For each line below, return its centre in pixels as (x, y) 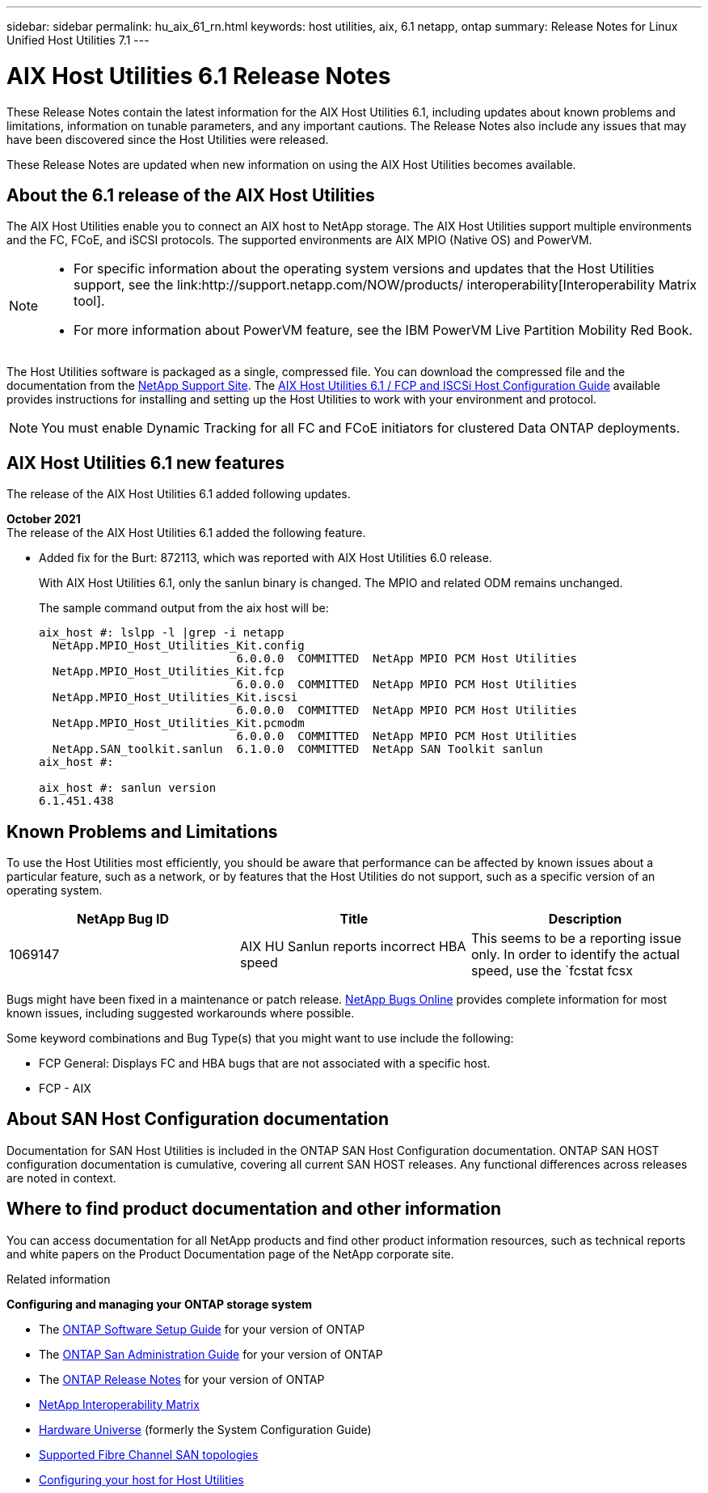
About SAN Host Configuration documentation (198, 1119)
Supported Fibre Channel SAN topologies (149, 1454)
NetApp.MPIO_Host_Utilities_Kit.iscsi (175, 698)
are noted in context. (61, 1178)
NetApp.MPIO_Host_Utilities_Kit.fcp (168, 672)
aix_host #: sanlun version (128, 788)
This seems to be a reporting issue (576, 939)
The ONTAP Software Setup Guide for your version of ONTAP (202, 1329)
